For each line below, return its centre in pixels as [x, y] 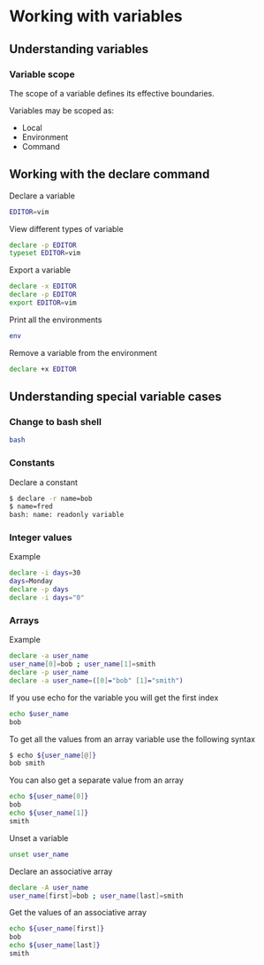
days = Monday [31, 582]
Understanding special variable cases [116, 397]
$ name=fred [31, 506]
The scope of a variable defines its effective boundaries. [112, 93]
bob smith [27, 763]
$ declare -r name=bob [51, 498]
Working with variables [96, 16]
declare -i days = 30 [45, 573]
